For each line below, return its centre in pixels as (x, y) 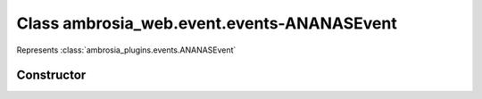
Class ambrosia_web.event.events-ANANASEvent (207, 23)
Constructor (51, 75)
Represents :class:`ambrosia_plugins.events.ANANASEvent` (126, 50)
